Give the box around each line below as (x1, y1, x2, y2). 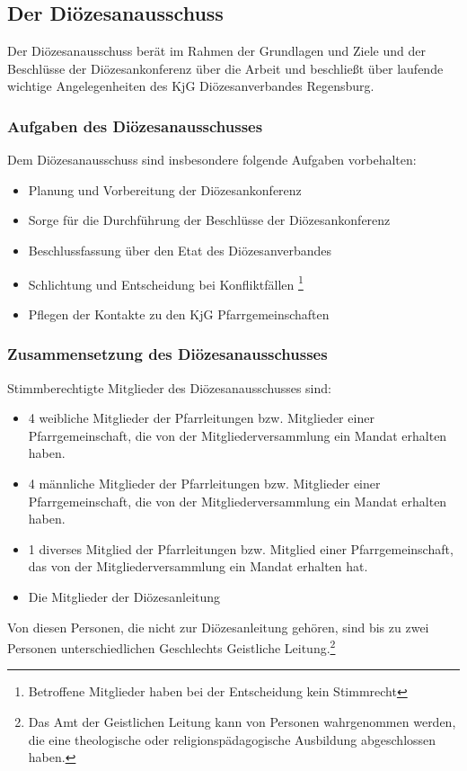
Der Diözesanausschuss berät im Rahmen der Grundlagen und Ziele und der (7, 41, 426, 60)
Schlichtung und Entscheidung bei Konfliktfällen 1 (28, 272, 304, 293)
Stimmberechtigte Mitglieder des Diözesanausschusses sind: (7, 378, 331, 397)
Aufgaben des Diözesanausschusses (7, 114, 263, 137)
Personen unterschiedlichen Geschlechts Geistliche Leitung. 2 (7, 636, 336, 657)
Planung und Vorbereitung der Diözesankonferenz (28, 180, 302, 199)
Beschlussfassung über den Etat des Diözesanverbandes (28, 240, 332, 259)
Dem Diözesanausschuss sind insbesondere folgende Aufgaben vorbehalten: (7, 150, 417, 169)
